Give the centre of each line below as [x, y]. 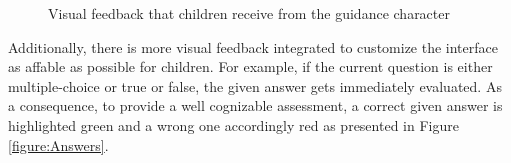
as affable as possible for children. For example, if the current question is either [250, 66]
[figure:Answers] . [58, 144]
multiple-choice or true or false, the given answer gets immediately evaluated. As [255, 85]
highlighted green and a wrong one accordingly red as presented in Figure [233, 124]
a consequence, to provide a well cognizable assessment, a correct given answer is [255, 105]
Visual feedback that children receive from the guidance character [249, 13]
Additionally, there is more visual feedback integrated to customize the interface [253, 46]
